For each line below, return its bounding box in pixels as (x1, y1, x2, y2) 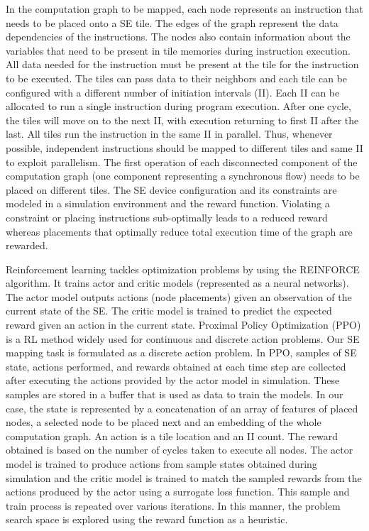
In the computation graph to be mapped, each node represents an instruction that (6, 1, 363, 16)
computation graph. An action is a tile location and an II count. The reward (6, 428, 338, 443)
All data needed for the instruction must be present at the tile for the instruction (6, 57, 359, 72)
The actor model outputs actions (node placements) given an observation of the (6, 289, 352, 304)
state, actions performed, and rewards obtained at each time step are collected (6, 358, 346, 373)
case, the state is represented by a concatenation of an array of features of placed (6, 400, 358, 415)
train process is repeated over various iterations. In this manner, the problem (6, 498, 341, 513)
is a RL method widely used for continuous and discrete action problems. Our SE (6, 331, 360, 346)
